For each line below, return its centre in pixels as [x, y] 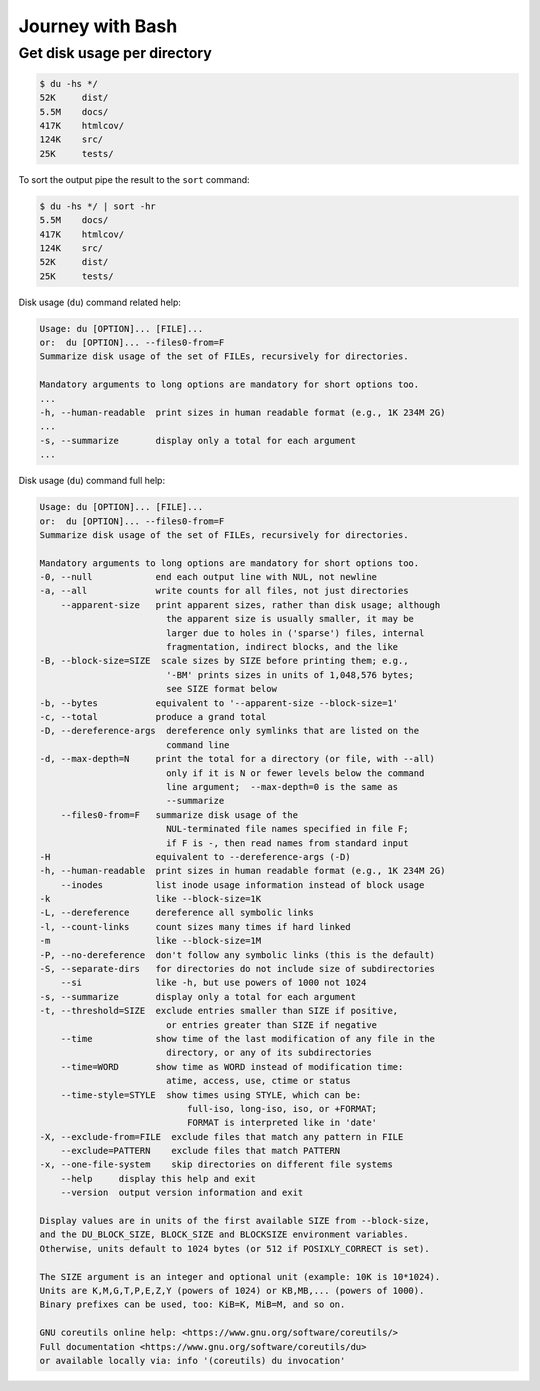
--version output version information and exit [182, 1193]
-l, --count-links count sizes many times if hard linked [195, 926]
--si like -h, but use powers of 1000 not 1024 [213, 983]
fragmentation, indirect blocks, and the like [282, 647]
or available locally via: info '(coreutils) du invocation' [192, 1360]
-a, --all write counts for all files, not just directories [224, 591]
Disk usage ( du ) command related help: [100, 302]
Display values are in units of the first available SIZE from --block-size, [234, 1221]
